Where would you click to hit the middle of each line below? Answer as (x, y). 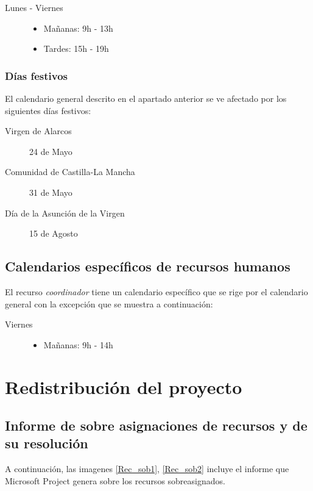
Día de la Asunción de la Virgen (65, 213)
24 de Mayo (51, 151)
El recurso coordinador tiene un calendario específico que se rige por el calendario (156, 291)
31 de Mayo (51, 192)
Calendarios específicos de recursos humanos (148, 266)
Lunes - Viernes (34, 7)
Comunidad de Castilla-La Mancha (70, 172)
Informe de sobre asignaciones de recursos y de (156, 425)
